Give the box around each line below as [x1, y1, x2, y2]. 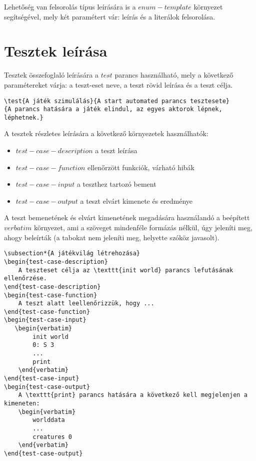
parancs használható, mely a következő [114, 70, 233, 80]
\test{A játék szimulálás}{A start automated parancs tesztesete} [4, 97, 230, 105]
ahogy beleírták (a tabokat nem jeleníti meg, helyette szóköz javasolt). [4, 232, 219, 242]
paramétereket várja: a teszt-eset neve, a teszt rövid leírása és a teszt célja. [4, 79, 233, 90]
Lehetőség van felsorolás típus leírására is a [4, 2, 136, 12]
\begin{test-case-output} [4, 383, 90, 390]
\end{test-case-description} [4, 283, 101, 290]
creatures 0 [32, 433, 72, 440]
